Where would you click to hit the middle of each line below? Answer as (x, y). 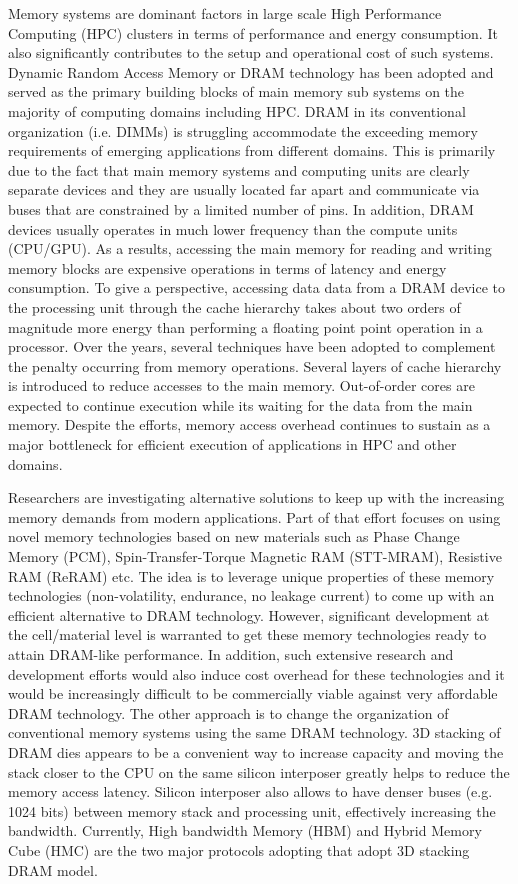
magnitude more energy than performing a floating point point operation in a (245, 326)
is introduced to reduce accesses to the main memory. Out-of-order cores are (241, 385)
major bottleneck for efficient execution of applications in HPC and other (232, 444)
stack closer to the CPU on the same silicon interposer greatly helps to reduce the (259, 771)
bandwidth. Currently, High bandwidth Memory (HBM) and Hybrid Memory (245, 830)
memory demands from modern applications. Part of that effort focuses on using (254, 516)
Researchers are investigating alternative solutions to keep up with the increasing (256, 497)
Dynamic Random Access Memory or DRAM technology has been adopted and (251, 71)
